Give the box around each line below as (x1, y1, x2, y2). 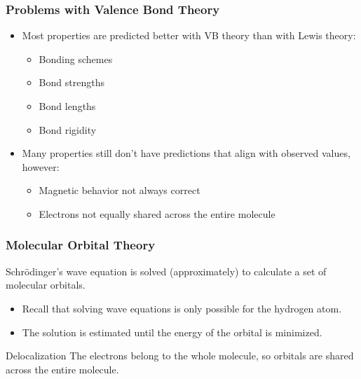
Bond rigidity (39, 122, 97, 137)
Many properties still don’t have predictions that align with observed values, (22, 146, 350, 160)
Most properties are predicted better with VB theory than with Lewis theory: (22, 28, 356, 43)
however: (22, 159, 60, 174)
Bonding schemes (39, 51, 113, 66)
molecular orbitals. (6, 277, 86, 292)
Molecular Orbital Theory (6, 236, 156, 254)
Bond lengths (39, 99, 96, 113)
